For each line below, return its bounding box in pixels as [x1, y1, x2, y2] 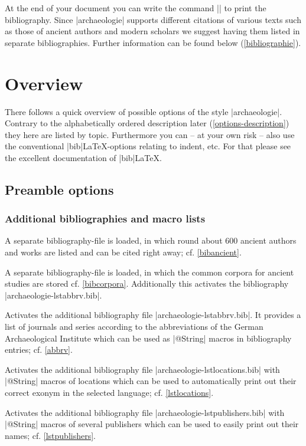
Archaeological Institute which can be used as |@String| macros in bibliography [5, 332, 292, 344]
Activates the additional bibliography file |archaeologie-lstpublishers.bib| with [5, 406, 285, 418]
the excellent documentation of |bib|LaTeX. [5, 151, 162, 163]
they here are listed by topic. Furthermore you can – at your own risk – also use [5, 128, 295, 140]
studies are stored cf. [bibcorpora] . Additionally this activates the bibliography [5, 277, 289, 290]
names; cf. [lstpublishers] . [5, 429, 96, 441]
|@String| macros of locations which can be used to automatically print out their [5, 375, 297, 387]
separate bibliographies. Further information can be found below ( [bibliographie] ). [5, 36, 301, 48]
